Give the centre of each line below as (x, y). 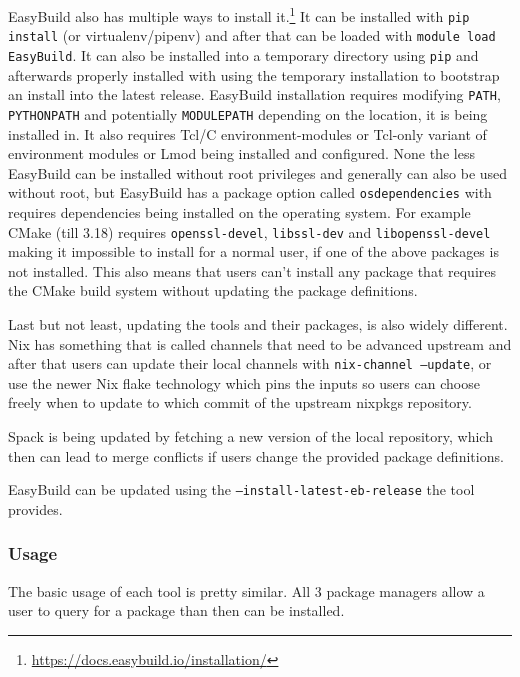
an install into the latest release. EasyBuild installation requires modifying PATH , (254, 94)
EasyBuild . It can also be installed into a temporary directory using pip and (243, 54)
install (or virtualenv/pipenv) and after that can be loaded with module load (252, 35)
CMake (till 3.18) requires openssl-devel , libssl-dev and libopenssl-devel (249, 231)
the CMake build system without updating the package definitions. (213, 290)
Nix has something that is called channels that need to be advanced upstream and (260, 343)
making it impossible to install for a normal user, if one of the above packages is (253, 251)
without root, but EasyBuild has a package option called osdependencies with (250, 192)
